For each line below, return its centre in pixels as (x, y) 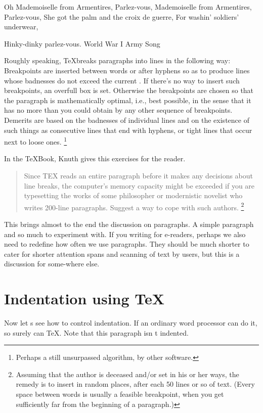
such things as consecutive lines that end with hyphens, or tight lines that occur (128, 130)
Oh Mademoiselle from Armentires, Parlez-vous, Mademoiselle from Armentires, (128, 7)
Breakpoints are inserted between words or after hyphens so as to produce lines (127, 70)
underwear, (21, 27)
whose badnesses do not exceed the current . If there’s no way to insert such (122, 80)
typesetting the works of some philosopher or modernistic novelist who (133, 195)
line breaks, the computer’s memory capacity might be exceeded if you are (139, 185)
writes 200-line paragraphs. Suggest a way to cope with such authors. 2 (134, 206)
